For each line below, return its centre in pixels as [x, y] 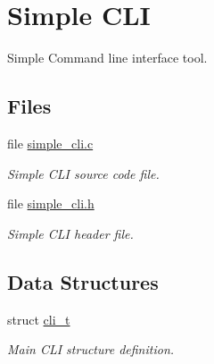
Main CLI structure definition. [91, 349]
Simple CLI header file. [70, 233]
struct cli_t [39, 319]
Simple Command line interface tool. [107, 58]
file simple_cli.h [51, 203]
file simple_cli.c [50, 143]
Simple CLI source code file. [83, 173]
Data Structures [83, 281]
